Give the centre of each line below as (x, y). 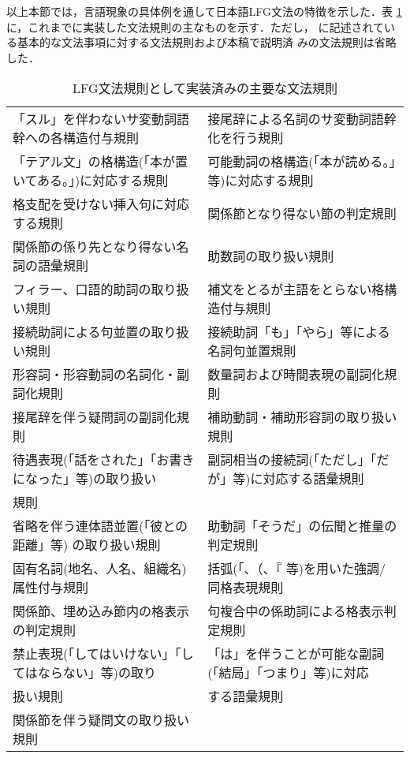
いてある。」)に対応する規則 (91, 181)
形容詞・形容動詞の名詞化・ (95, 375)
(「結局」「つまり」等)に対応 (288, 673)
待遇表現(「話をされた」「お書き (104, 460)
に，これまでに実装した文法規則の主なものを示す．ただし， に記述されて (195, 26)
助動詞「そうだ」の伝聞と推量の (302, 526)
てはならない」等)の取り (84, 673)
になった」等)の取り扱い (85, 479)
